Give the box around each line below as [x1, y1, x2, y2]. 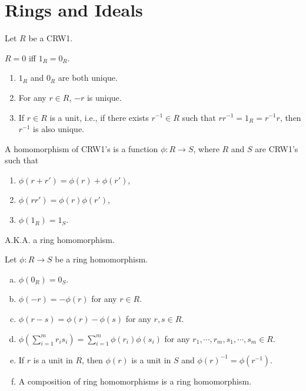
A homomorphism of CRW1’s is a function [5, 142, 158, 155]
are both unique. [58, 71, 118, 84]
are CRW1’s [255, 142, 298, 155]
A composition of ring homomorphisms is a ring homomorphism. [18, 374, 252, 387]
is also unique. [33, 123, 84, 135]
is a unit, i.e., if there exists [49, 111, 149, 123]
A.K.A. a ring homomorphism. [5, 233, 115, 245]
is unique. [87, 91, 122, 103]
